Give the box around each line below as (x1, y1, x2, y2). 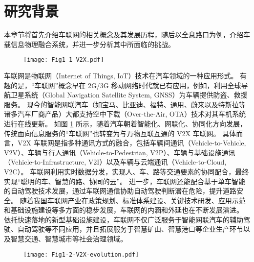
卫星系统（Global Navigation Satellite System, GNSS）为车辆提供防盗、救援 (10, 90, 248, 100)
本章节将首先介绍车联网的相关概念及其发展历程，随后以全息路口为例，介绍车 (4, 29, 250, 40)
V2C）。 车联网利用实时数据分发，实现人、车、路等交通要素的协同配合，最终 (4, 166, 249, 176)
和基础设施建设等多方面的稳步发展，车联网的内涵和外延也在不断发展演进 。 (4, 205, 243, 215)
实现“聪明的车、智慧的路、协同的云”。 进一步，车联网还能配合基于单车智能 (4, 176, 245, 186)
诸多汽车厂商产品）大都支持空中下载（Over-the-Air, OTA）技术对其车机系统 (4, 109, 246, 119)
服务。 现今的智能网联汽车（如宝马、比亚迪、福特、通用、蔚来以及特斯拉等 (4, 99, 246, 109)
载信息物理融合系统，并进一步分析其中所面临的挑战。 (4, 39, 175, 49)
